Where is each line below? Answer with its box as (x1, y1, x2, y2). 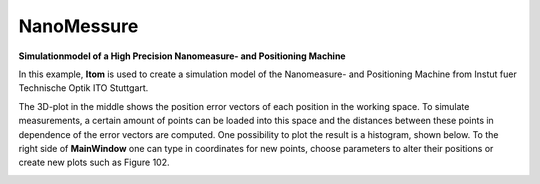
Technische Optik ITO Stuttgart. (18, 82, 149, 94)
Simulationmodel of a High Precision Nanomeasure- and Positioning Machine (18, 50, 346, 62)
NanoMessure (18, 15, 139, 37)
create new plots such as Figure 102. (18, 156, 170, 169)
